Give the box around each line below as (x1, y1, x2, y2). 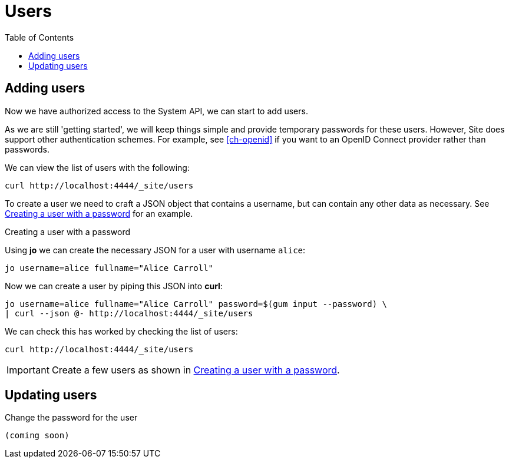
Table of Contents (5, 32, 74, 42)
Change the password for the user (5, 412, 138, 423)
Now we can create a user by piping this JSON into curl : (5, 280, 223, 291)
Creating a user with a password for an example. (5, 208, 193, 219)
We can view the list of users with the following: (5, 162, 190, 173)
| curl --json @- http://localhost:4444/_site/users (5, 308, 253, 318)
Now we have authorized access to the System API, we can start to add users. (5, 105, 308, 116)
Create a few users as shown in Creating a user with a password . (51, 363, 340, 376)
